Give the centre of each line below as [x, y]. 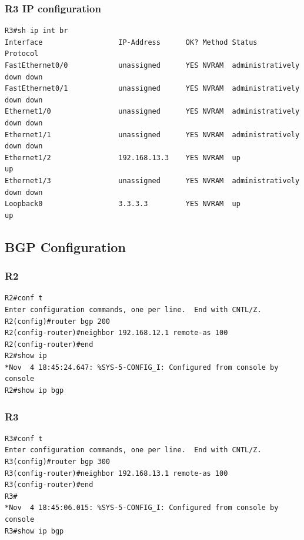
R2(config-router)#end [49, 344]
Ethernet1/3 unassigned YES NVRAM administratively [152, 180]
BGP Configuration [65, 246]
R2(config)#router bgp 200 [57, 321]
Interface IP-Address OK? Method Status [131, 42]
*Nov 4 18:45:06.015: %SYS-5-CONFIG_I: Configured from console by [142, 508]
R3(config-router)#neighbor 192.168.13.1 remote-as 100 [116, 473]
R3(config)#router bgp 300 [57, 462]
